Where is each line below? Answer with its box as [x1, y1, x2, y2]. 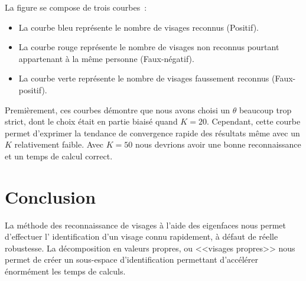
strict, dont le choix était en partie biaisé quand [5, 115, 178, 128]
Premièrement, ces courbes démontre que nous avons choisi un [5, 103, 230, 116]
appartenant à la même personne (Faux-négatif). [18, 52, 194, 64]
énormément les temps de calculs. [5, 265, 126, 277]
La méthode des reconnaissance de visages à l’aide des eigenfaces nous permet [5, 218, 287, 231]
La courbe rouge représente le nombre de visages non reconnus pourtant [18, 41, 279, 53]
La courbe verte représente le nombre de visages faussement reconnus [18, 72, 269, 84]
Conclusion [5, 184, 96, 208]
